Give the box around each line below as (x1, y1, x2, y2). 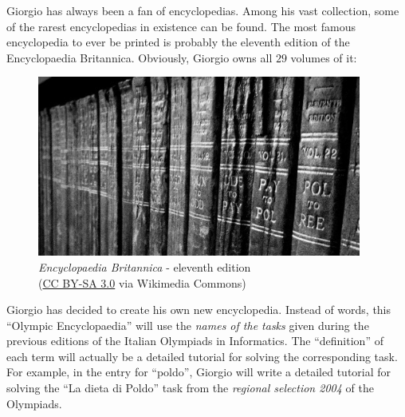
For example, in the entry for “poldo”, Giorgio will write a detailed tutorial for (6, 363, 391, 380)
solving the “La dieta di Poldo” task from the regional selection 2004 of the (6, 379, 374, 396)
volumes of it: (290, 49, 357, 66)
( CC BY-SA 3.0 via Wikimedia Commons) (38, 274, 246, 291)
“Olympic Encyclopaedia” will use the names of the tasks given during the (6, 316, 369, 333)
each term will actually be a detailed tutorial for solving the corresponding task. (6, 347, 398, 364)
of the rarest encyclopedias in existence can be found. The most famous (6, 18, 356, 34)
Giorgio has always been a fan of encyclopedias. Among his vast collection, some (6, 2, 399, 18)
